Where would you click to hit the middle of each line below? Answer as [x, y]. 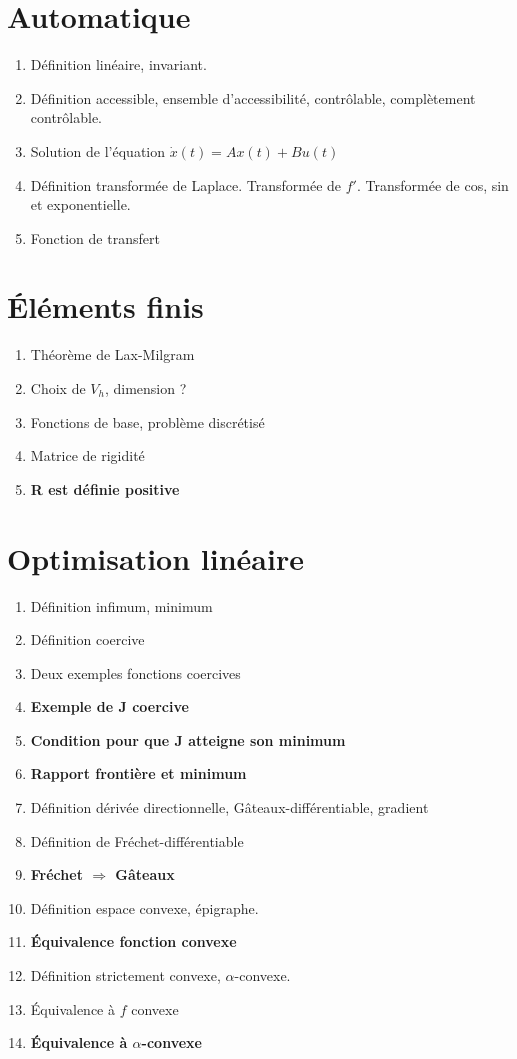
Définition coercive [87, 639]
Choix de [58, 388]
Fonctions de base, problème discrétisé [147, 421]
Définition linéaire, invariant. [118, 64]
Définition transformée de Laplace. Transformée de [186, 184]
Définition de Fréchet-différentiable [137, 840]
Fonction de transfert [95, 237]
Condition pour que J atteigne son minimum [188, 739]
